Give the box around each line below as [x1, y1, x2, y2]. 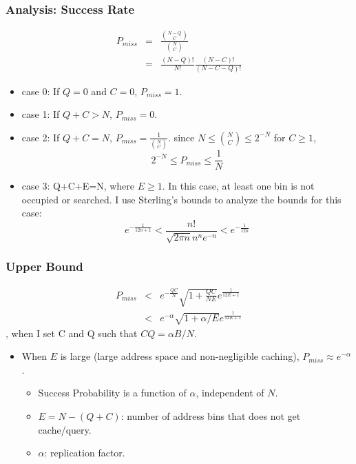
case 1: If [21, 107, 60, 121]
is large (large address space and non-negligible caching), [60, 349, 300, 363]
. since [168, 130, 195, 144]
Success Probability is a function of [38, 385, 187, 400]
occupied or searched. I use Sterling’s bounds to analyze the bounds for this [21, 192, 342, 206]
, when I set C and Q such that [6, 325, 138, 340]
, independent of [196, 385, 264, 400]
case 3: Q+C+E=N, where [21, 179, 135, 193]
